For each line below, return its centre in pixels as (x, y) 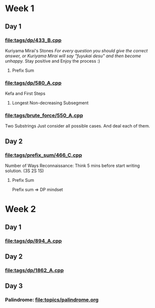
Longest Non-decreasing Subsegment (50, 103)
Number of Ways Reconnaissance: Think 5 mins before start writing (72, 166)
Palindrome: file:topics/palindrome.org (52, 300)
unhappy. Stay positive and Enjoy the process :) (53, 61)
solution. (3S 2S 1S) (24, 171)
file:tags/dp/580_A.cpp (33, 83)
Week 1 (20, 8)
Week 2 (21, 209)
